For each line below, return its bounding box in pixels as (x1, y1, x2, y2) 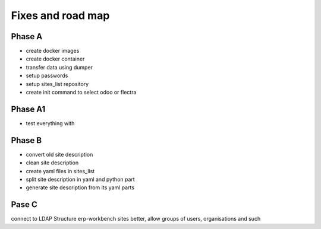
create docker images (26, 47, 80, 55)
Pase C (11, 199, 38, 210)
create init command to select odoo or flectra (26, 89, 137, 96)
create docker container (26, 55, 85, 62)
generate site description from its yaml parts (26, 184, 135, 191)
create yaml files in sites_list (26, 167, 95, 174)
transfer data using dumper (26, 63, 93, 71)
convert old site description (26, 151, 93, 158)
